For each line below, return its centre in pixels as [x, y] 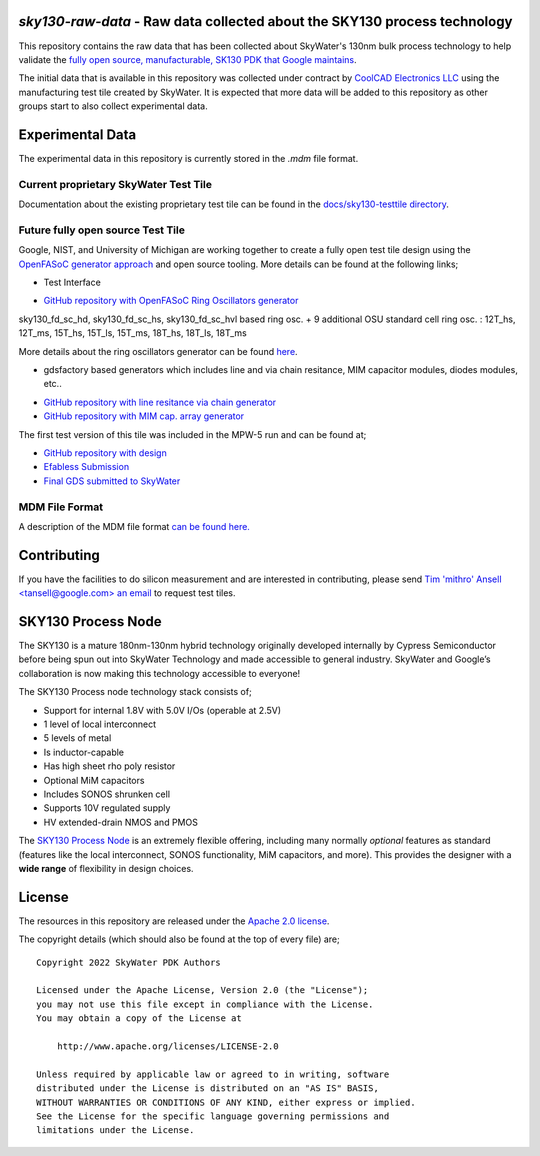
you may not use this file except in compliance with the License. [205, 1004]
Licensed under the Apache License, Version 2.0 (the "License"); [202, 990]
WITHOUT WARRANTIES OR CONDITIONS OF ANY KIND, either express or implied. [226, 1102]
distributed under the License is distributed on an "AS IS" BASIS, [207, 1088]
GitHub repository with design [105, 452]
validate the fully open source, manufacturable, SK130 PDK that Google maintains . [187, 59]
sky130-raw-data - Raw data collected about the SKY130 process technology [265, 21]
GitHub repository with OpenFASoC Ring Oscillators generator [171, 301]
